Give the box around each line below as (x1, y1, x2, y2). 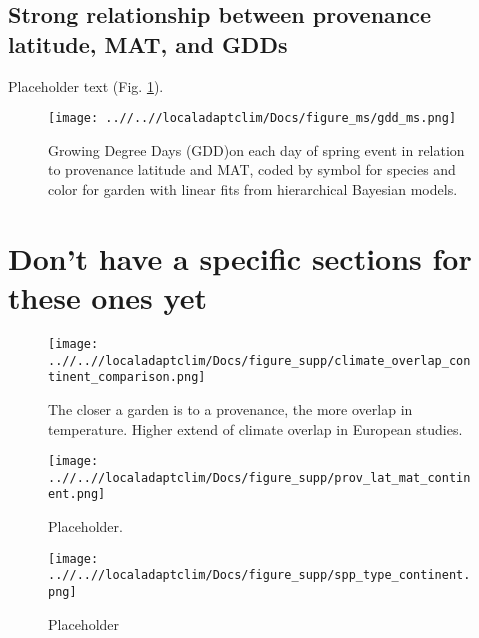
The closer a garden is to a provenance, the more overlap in (48, 398, 413, 419)
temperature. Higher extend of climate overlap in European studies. (48, 418, 463, 439)
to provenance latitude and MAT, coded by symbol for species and (48, 159, 456, 180)
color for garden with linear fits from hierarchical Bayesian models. (48, 179, 458, 200)
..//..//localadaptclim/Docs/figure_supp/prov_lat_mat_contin (48, 470, 471, 485)
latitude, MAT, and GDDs (8, 28, 288, 59)
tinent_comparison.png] (48, 370, 206, 385)
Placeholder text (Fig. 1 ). (8, 75, 164, 96)
